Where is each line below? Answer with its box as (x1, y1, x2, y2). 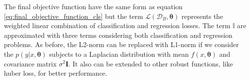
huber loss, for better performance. (4, 68, 107, 78)
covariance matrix (4, 58, 57, 68)
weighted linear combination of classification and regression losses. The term (4, 20, 231, 31)
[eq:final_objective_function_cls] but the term (4, 11, 143, 21)
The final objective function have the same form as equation (4, 1, 183, 11)
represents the (181, 11, 223, 21)
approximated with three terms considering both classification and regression (4, 30, 233, 40)
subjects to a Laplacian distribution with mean (49, 49, 189, 59)
